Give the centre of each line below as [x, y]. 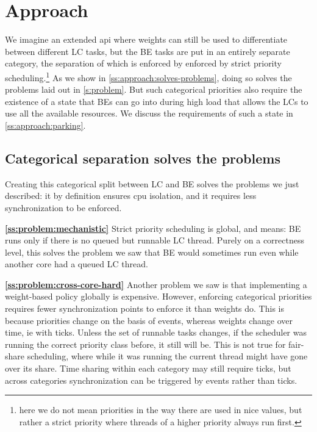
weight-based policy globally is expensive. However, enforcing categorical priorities [158, 296]
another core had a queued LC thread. [77, 264]
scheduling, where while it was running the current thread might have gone [167, 356]
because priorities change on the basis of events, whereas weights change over [149, 320]
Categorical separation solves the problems [143, 158]
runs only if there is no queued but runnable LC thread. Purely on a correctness [155, 240]
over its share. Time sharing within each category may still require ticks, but [148, 368]
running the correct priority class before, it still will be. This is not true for [145, 344]
